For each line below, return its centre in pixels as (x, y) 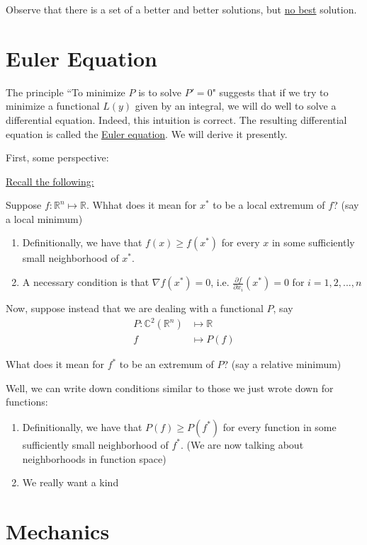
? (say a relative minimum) (282, 364)
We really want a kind (70, 482)
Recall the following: (50, 181)
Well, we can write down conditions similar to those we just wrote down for (170, 388)
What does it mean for (55, 364)
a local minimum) (44, 218)
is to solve (160, 92)
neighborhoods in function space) (94, 458)
